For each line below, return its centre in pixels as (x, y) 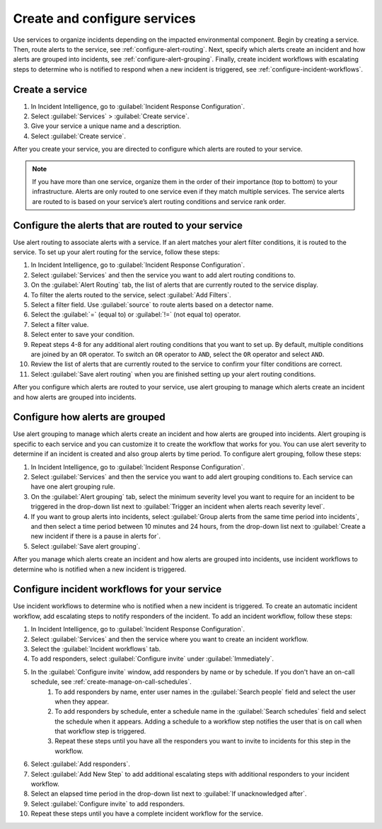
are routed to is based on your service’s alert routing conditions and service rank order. (159, 201)
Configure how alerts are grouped (89, 417)
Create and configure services (104, 18)
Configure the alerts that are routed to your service (128, 225)
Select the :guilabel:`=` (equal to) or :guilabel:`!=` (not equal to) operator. (136, 314)
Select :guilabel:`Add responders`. (80, 764)
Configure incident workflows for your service (117, 589)
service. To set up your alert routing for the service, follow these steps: (116, 252)
